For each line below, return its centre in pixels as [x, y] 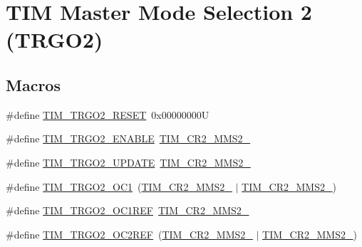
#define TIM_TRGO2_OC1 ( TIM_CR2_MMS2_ [119, 186]
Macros [33, 84]
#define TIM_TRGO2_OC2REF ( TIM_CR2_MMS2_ [129, 234]
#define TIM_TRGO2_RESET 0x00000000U [108, 114]
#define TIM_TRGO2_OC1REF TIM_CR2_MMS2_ [128, 210]
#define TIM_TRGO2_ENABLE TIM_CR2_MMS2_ [128, 138]
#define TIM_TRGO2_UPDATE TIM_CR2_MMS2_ [128, 162]
